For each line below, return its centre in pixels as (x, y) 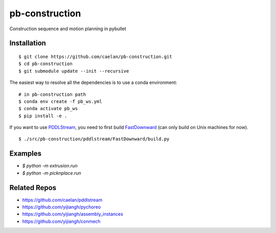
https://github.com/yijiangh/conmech (61, 221)
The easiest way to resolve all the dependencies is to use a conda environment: (93, 82)
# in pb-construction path (52, 94)
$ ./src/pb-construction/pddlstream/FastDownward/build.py (94, 139)
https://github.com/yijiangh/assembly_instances (73, 214)
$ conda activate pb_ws (48, 109)
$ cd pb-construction (45, 64)
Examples (26, 154)
